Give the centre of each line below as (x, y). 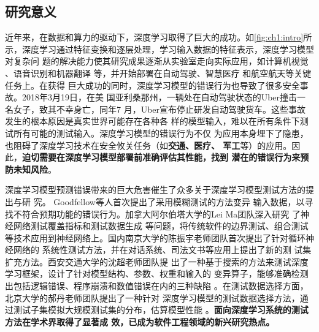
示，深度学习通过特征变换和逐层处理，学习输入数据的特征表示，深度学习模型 (159, 49)
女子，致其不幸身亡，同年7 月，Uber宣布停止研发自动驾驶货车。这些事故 (159, 109)
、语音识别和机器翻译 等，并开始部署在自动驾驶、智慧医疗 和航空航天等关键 (158, 73)
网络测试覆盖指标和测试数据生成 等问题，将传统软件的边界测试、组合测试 (161, 226)
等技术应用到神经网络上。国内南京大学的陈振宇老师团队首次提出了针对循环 (155, 237)
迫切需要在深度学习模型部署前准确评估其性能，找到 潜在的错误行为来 (161, 157)
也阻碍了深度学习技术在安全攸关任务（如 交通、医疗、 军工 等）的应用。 (148, 145)
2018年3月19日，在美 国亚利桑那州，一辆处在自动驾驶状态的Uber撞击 (159, 97)
